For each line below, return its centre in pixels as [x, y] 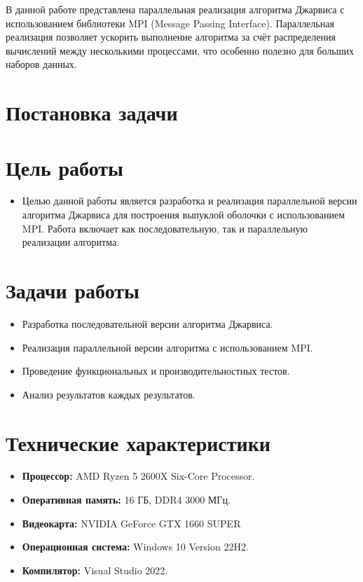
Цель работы [64, 167]
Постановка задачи [92, 112]
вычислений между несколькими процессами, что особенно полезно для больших [180, 50]
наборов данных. [41, 64]
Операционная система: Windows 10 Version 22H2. [135, 547]
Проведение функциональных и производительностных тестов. [156, 371]
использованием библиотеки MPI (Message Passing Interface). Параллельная [170, 23]
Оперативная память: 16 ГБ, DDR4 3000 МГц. [126, 500]
